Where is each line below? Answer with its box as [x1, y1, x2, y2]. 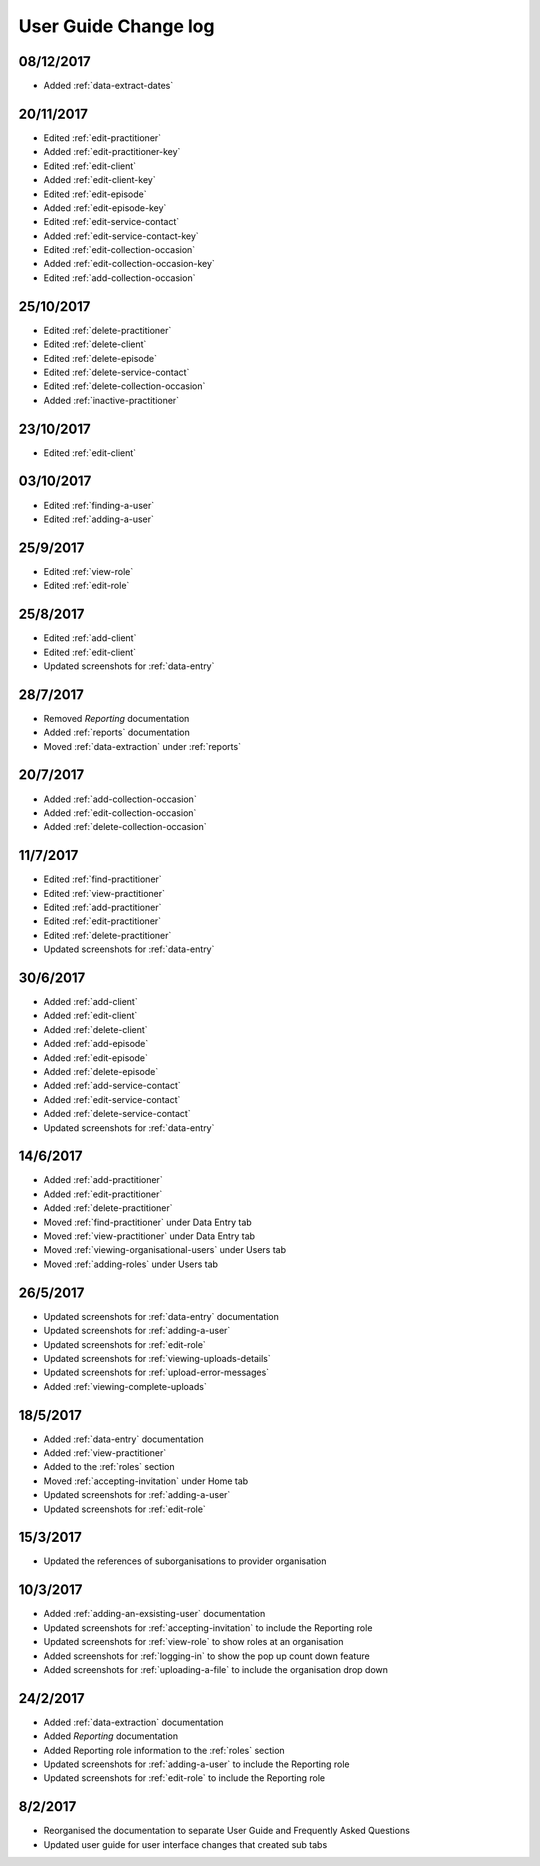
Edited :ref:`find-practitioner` [43, 873, 162, 885]
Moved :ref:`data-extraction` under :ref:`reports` [43, 740, 242, 752]
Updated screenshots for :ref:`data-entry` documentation [43, 1310, 280, 1322]
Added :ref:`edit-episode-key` [43, 201, 167, 214]
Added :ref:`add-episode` [43, 1038, 149, 1050]
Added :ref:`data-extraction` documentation [43, 1716, 224, 1728]
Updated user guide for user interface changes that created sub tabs [43, 1838, 328, 1850]
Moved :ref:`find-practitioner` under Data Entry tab [43, 1216, 252, 1228]
